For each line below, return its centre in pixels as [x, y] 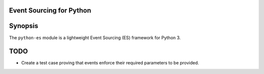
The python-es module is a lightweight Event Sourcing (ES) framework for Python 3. [95, 37]
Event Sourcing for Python [50, 10]
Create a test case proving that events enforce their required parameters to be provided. [110, 63]
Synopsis [24, 26]
